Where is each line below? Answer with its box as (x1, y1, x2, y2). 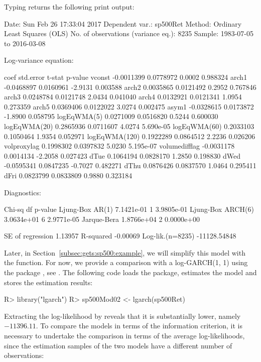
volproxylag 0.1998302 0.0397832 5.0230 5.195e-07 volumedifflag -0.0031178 (4, 141, 235, 151)
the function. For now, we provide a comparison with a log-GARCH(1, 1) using (4, 257, 248, 268)
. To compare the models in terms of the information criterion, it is (36, 320, 242, 331)
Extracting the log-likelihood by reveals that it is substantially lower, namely (4, 310, 241, 321)
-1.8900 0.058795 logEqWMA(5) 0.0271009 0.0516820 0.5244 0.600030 (4, 111, 218, 122)
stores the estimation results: (4, 277, 93, 287)
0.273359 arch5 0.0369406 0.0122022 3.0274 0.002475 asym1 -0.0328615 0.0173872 (4, 101, 254, 111)
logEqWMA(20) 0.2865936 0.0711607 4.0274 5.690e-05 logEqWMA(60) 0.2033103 (4, 120, 254, 131)
